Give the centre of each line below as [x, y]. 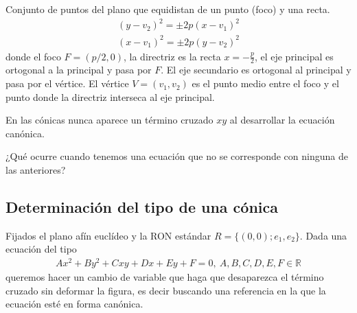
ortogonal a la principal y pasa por [79, 70]
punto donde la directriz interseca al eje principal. [110, 96]
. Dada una [323, 235]
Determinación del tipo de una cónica [142, 207]
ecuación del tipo [41, 249]
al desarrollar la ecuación [282, 120]
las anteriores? [36, 170]
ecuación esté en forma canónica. [74, 304]
